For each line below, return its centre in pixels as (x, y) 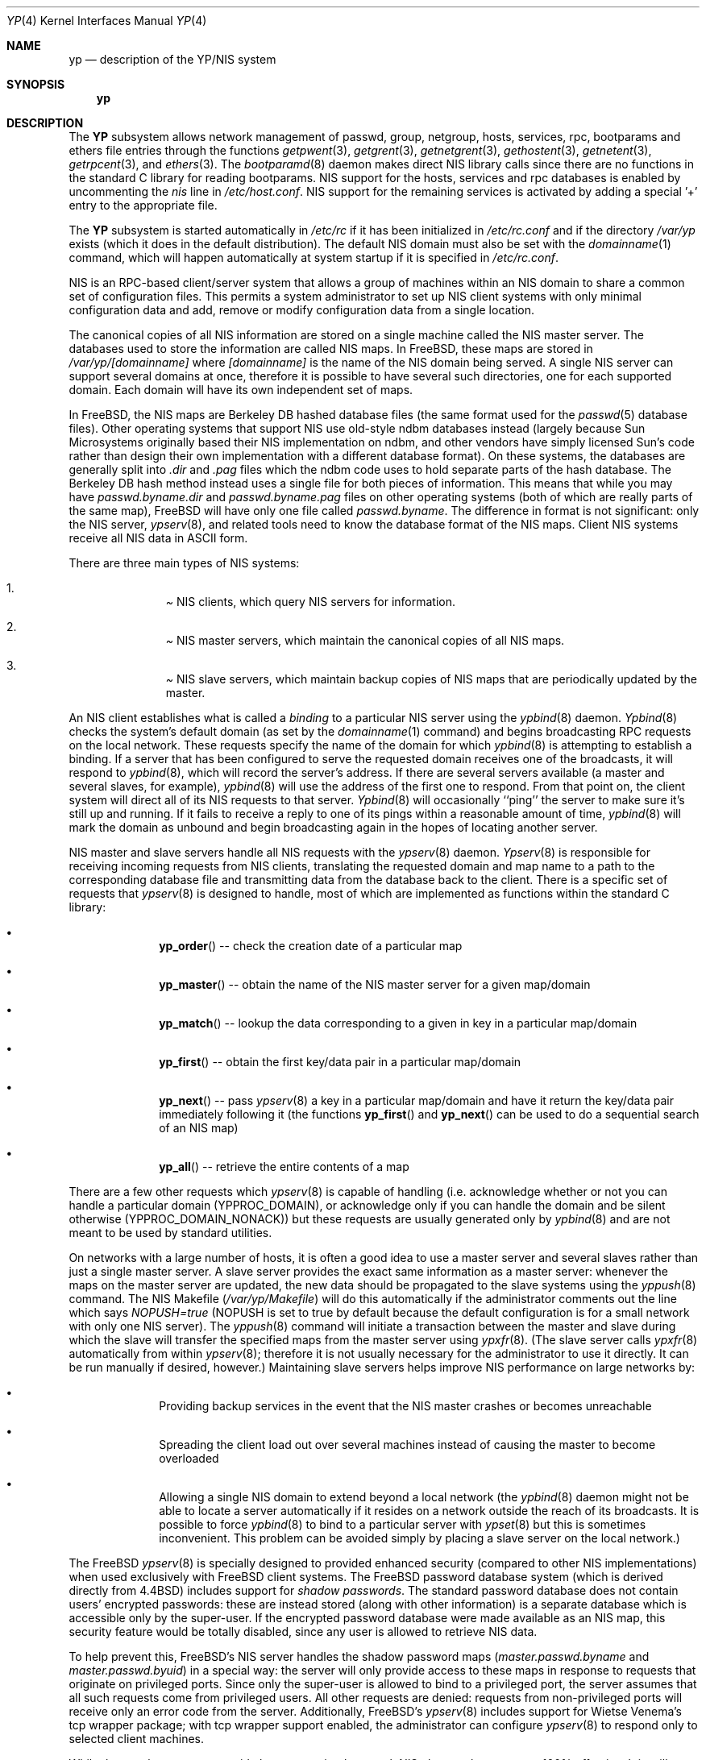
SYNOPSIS (36, 84)
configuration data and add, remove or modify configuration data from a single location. (302, 310)
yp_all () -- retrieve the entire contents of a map (284, 1166)
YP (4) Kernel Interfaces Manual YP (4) (107, 21)
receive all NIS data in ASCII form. (158, 538)
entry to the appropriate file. (143, 205)
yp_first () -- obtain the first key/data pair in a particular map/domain (340, 1062)
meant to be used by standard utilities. (170, 1233)
